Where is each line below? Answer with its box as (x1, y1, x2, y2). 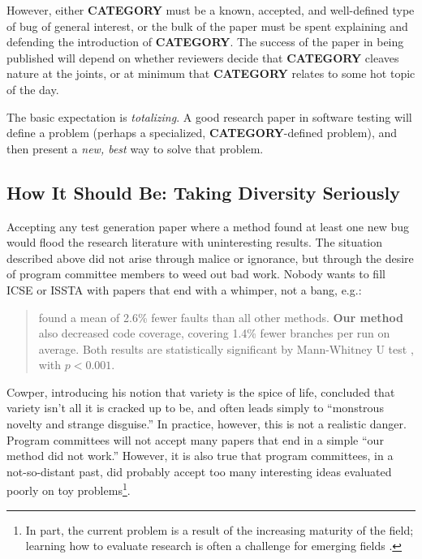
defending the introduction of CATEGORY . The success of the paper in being (6, 33, 404, 50)
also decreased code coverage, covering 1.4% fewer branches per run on (38, 325, 390, 342)
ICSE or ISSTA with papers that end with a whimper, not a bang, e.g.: (6, 281, 362, 298)
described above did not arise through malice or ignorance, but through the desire (6, 249, 414, 266)
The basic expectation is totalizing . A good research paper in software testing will (6, 108, 412, 125)
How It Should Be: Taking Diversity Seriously (6, 179, 401, 204)
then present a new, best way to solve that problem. (6, 140, 264, 157)
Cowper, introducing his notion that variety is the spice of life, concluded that (6, 383, 395, 400)
